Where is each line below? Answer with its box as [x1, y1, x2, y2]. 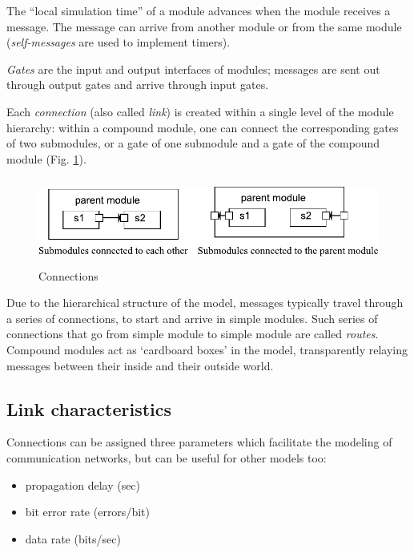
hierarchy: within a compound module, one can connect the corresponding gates [6, 119, 399, 135]
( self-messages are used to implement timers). [6, 34, 231, 50]
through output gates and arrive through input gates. [6, 76, 269, 93]
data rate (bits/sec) [25, 530, 121, 547]
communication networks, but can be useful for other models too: [6, 449, 327, 466]
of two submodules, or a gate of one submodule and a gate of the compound [6, 135, 380, 151]
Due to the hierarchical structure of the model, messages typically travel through [6, 294, 404, 311]
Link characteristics [6, 396, 172, 421]
